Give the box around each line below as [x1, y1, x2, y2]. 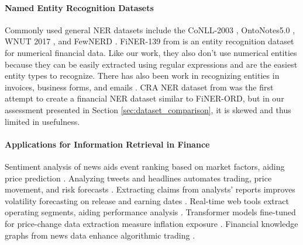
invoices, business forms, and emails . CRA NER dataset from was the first [5, 80, 274, 93]
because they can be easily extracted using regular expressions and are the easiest [5, 58, 298, 70]
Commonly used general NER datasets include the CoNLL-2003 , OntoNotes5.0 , [5, 23, 295, 36]
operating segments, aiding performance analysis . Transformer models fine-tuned [5, 206, 296, 218]
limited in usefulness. [5, 115, 80, 127]
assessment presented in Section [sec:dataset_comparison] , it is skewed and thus [5, 103, 291, 116]
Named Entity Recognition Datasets [5, 1, 154, 13]
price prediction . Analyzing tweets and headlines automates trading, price [5, 171, 272, 184]
